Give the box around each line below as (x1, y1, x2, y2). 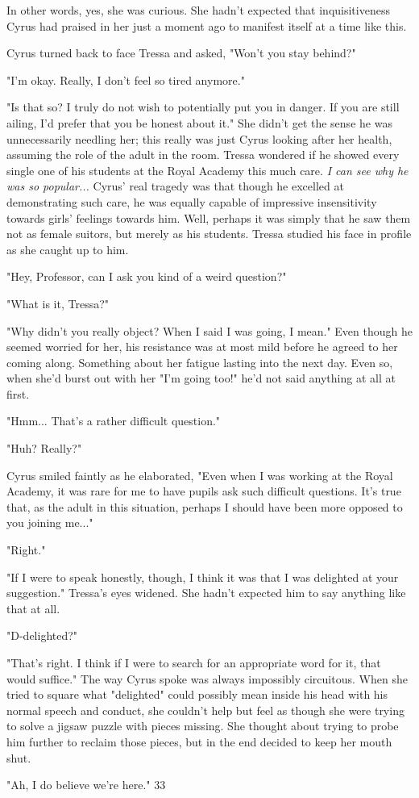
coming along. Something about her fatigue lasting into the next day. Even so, (6, 353, 393, 370)
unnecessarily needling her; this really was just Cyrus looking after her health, (6, 130, 392, 147)
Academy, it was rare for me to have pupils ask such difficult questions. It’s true (6, 483, 401, 499)
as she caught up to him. (6, 240, 129, 257)
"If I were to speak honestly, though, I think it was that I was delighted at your (6, 568, 399, 585)
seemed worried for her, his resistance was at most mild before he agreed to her (6, 338, 398, 355)
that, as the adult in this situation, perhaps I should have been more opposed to (6, 498, 403, 515)
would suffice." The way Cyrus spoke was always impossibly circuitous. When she (6, 670, 408, 687)
